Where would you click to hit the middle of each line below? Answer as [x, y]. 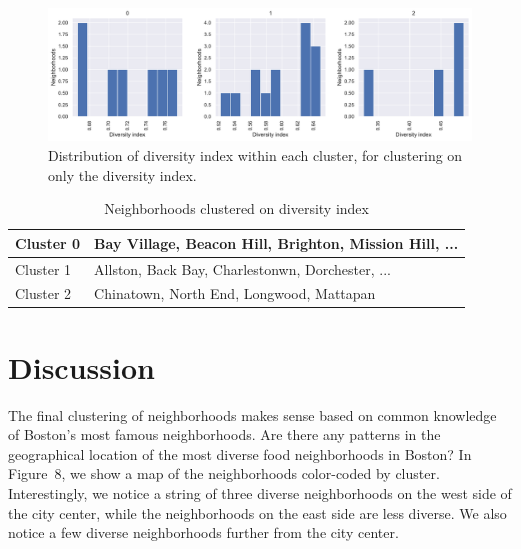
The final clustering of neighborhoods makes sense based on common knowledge [252, 414]
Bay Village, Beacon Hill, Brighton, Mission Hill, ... [276, 242]
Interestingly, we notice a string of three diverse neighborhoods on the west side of [260, 492]
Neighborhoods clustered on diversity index [236, 208]
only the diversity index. [122, 174]
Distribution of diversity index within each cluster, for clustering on [255, 154]
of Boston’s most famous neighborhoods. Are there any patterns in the [224, 434]
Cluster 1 [43, 268]
